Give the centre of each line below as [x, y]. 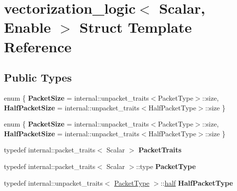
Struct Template [136, 27]
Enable [28, 27]
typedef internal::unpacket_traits [53, 182]
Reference [38, 46]
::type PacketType [166, 166]
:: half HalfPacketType [197, 182]
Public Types [38, 77]
